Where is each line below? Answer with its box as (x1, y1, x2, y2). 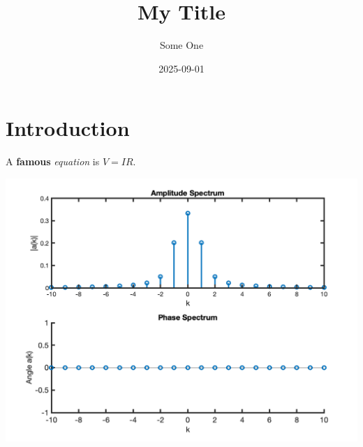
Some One (159, 38, 204, 52)
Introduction (6, 114, 130, 142)
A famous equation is (6, 154, 100, 169)
